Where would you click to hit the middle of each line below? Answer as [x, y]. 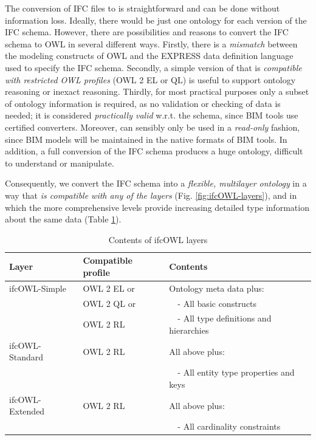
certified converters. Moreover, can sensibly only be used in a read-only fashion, [153, 127]
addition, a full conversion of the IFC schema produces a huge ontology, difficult [154, 151]
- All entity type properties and [236, 372]
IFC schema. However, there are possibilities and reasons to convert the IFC [147, 32]
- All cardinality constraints [229, 426]
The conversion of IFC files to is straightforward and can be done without [143, 8]
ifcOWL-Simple [38, 288]
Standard [26, 357]
